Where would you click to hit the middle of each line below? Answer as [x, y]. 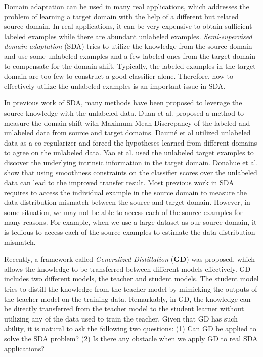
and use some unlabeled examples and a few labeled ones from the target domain [130, 56]
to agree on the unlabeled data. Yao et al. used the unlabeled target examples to [129, 152]
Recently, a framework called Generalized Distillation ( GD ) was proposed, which [130, 259]
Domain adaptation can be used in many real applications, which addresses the [127, 6]
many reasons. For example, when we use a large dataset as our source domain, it [130, 222]
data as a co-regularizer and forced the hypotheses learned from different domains [131, 142]
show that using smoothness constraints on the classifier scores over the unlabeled [131, 172]
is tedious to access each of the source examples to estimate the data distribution [130, 232]
